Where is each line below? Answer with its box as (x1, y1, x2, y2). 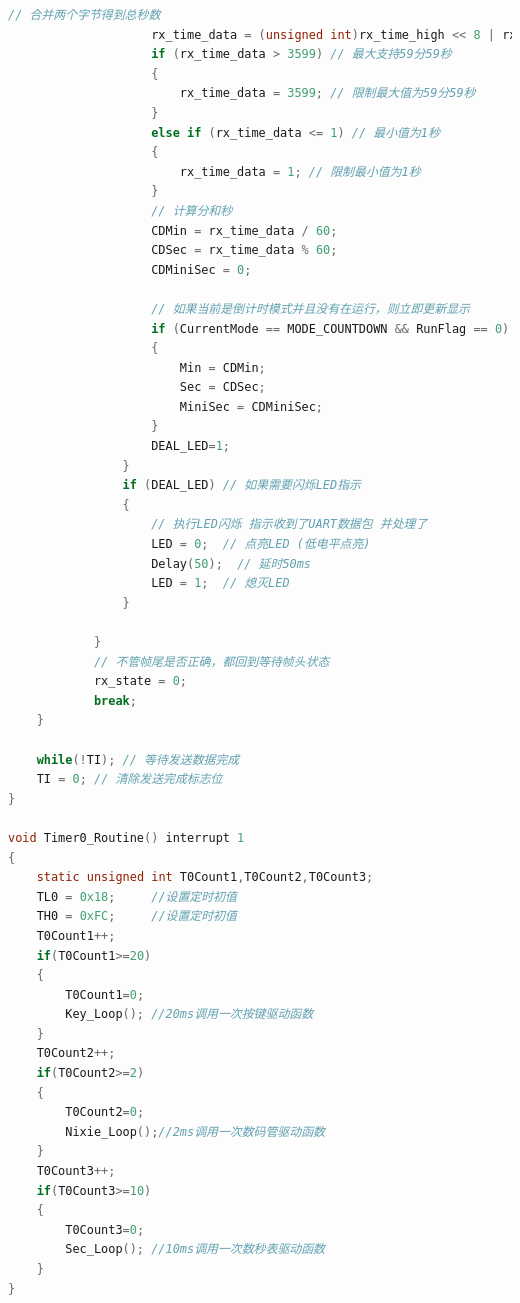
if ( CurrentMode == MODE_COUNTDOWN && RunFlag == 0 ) (151, 321, 510, 336)
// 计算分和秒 (151, 203, 233, 218)
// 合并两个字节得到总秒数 (8, 8, 161, 22)
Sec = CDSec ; (179, 380, 266, 395)
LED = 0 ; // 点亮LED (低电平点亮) (151, 537, 371, 552)
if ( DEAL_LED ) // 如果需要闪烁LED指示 (122, 478, 361, 493)
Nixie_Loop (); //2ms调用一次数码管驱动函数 (65, 1124, 325, 1139)
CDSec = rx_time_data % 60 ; (151, 243, 338, 258)
